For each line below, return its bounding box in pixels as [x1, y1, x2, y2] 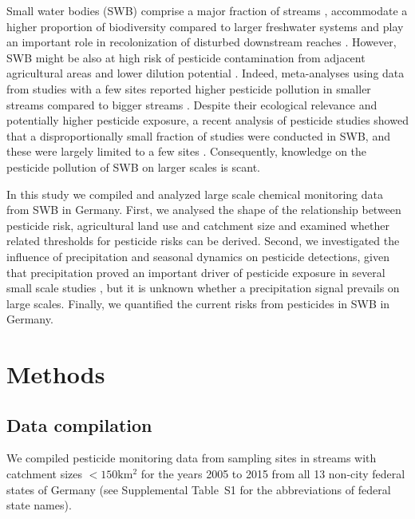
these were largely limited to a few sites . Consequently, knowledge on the [6, 143, 367, 160]
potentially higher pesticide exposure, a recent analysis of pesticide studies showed [6, 112, 409, 129]
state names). [6, 497, 72, 513]
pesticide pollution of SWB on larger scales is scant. [6, 158, 260, 175]
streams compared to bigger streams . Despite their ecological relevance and [6, 96, 377, 113]
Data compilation [6, 412, 152, 437]
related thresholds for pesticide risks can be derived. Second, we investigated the [6, 232, 400, 249]
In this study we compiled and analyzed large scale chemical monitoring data [6, 185, 384, 202]
